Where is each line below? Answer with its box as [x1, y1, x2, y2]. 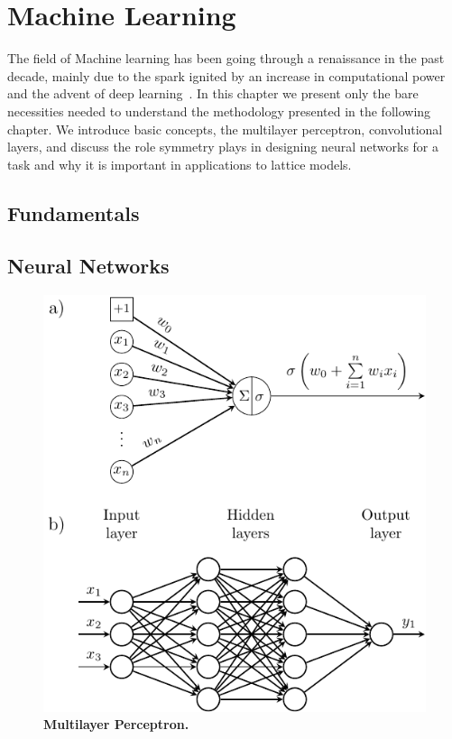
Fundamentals [7, 199, 140, 226]
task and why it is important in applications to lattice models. [7, 154, 352, 173]
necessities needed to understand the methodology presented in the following [7, 101, 431, 120]
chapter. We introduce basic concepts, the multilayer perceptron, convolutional [7, 119, 443, 138]
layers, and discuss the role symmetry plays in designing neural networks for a [7, 137, 439, 156]
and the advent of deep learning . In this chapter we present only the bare [7, 84, 419, 103]
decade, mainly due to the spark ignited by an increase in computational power [7, 66, 446, 85]
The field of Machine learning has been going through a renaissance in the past [7, 49, 445, 68]
